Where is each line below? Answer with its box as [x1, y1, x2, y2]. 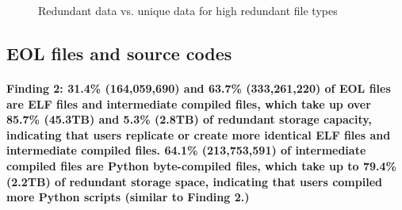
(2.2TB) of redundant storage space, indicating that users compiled [6, 173, 382, 189]
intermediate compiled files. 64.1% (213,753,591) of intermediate [6, 142, 366, 158]
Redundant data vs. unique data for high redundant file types [38, 2, 338, 18]
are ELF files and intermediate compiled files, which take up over [6, 95, 371, 112]
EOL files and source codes [6, 40, 232, 65]
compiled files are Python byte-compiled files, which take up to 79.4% [6, 157, 396, 174]
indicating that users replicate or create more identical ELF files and [6, 126, 391, 143]
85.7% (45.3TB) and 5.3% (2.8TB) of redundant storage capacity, [6, 111, 372, 128]
